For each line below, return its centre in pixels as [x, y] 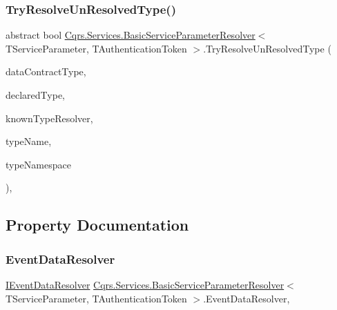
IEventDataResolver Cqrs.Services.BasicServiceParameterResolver [145, 284]
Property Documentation [97, 225]
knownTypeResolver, [49, 118]
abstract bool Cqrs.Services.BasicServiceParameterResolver [131, 35]
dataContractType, [46, 71]
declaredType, [35, 95]
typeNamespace [38, 164]
